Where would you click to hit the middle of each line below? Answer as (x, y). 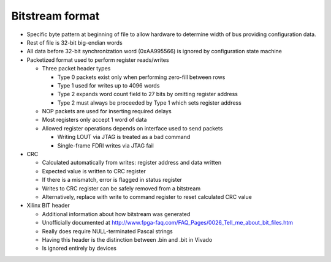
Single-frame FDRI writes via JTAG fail (106, 145)
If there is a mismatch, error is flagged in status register (112, 180)
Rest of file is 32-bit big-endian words (74, 42)
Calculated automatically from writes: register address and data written (132, 163)
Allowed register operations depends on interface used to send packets (132, 128)
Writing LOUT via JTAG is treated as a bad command (124, 137)
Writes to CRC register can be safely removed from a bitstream (121, 188)
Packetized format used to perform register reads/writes (98, 60)
